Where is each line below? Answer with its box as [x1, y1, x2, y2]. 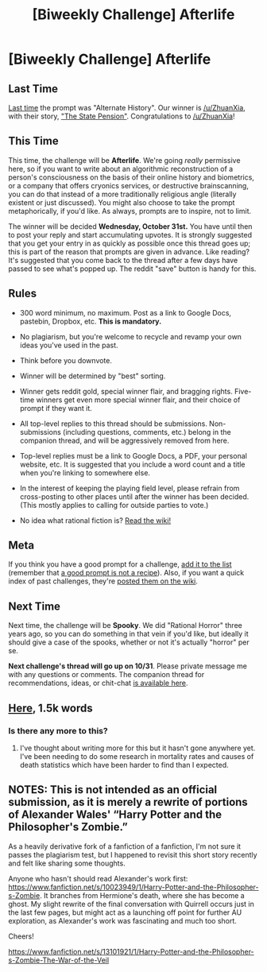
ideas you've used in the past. [19, 340, 118, 350]
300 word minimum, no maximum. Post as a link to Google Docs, [19, 308, 232, 317]
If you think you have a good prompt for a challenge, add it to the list [8, 560, 232, 569]
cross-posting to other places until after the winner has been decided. [19, 491, 250, 501]
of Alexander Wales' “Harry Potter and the [8, 808, 222, 822]
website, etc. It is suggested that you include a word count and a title [19, 459, 246, 469]
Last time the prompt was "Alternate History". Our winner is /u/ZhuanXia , [8, 103, 246, 112]
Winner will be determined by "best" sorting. [19, 371, 166, 381]
